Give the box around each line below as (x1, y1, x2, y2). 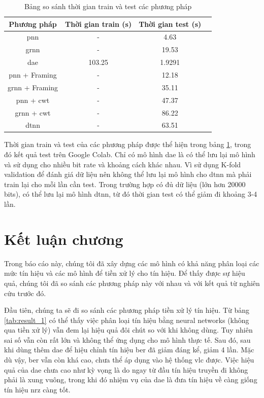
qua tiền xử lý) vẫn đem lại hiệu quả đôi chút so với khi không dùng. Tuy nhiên (4, 324, 253, 335)
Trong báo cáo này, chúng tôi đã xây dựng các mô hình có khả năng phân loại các (4, 258, 259, 268)
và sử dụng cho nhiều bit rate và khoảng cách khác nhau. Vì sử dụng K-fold (4, 159, 241, 169)
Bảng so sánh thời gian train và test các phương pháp (24, 1, 192, 11)
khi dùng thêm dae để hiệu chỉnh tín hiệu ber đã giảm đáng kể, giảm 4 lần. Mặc (4, 344, 254, 355)
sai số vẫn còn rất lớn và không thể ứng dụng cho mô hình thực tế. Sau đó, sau (4, 334, 251, 345)
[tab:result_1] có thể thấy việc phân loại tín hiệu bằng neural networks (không (4, 314, 249, 325)
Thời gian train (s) (65, 18, 132, 29)
